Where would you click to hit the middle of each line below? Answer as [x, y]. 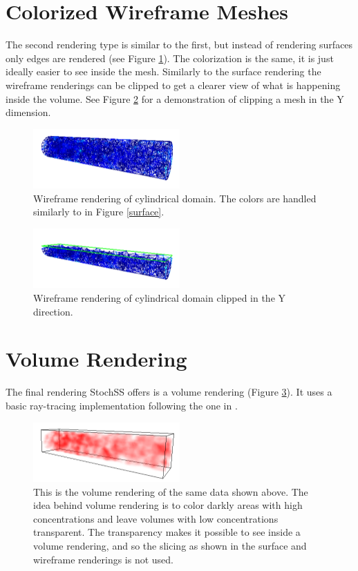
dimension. [28, 112]
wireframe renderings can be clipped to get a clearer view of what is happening [173, 85]
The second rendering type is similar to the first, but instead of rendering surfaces [179, 45]
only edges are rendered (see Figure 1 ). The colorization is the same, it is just [170, 58]
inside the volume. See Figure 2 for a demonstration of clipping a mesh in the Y [175, 98]
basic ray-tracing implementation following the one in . [122, 405]
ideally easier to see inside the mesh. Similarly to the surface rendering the [163, 71]
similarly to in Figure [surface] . [99, 212]
